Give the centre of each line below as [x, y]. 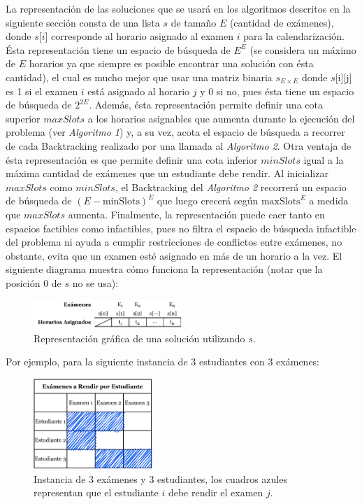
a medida [329, 201]
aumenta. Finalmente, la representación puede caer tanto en [196, 214]
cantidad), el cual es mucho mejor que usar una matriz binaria [139, 77]
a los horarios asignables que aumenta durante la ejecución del [221, 118]
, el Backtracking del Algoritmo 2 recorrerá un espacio [231, 187]
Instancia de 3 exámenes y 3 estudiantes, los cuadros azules [160, 478]
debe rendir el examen [216, 492]
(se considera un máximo [303, 49]
